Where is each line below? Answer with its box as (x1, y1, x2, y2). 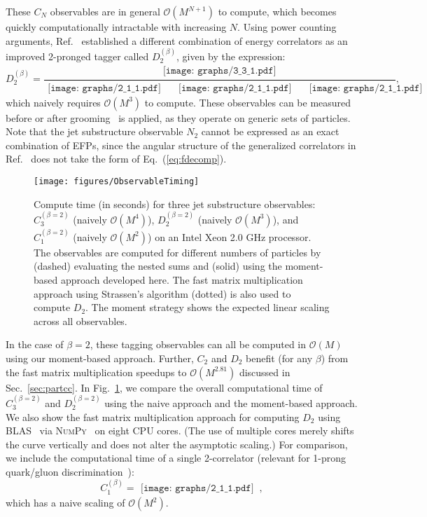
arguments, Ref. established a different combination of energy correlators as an (6, 33, 348, 48)
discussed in (239, 364, 290, 379)
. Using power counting (237, 20, 337, 34)
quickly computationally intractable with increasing (6, 20, 227, 34)
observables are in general (50, 4, 160, 18)
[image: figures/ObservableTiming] (34, 176, 199, 186)
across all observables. (34, 313, 127, 328)
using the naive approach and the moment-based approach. (104, 395, 358, 410)
